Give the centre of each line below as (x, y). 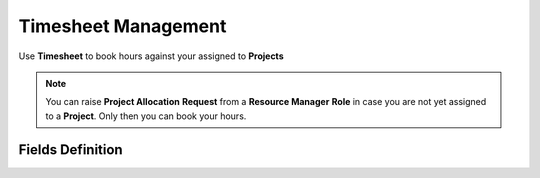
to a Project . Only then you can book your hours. (146, 116)
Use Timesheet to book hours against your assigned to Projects (151, 56)
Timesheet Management (122, 26)
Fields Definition (71, 149)
